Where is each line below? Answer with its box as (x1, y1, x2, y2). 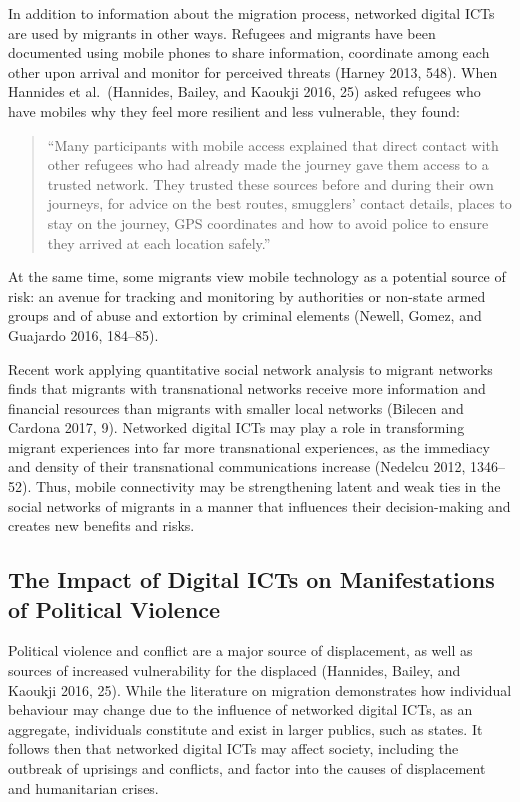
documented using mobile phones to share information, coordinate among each (8, 42, 490, 63)
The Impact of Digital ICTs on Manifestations (8, 564, 495, 595)
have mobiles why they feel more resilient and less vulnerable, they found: (8, 100, 460, 121)
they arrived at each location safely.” (47, 232, 271, 253)
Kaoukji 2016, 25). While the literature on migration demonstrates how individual (8, 679, 512, 700)
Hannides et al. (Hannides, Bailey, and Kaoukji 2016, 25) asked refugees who (8, 81, 481, 102)
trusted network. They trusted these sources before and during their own (47, 173, 494, 194)
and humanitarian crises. (8, 777, 159, 798)
